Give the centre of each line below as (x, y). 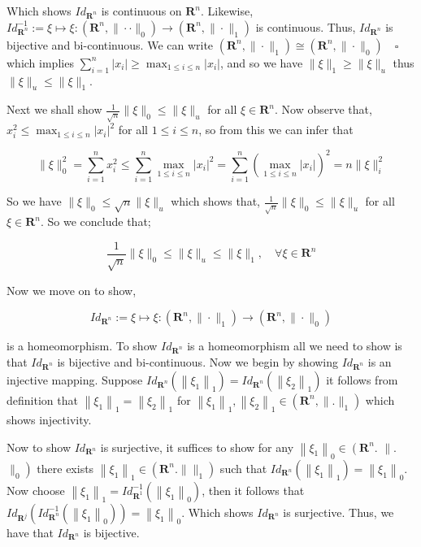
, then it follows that (253, 490)
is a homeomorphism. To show (82, 346)
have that (30, 532)
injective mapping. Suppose (75, 379)
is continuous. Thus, (306, 26)
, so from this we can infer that (276, 130)
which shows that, (215, 201)
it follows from (362, 379)
